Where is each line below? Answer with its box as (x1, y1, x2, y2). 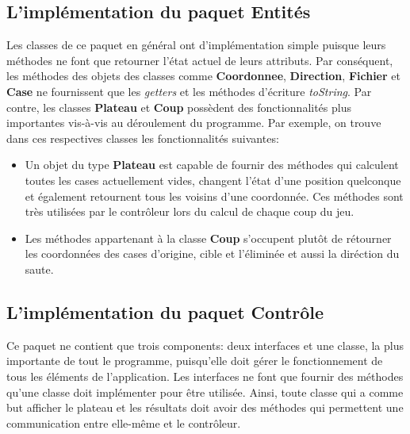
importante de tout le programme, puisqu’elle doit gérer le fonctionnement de (6, 352, 383, 369)
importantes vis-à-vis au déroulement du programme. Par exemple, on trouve (6, 114, 381, 131)
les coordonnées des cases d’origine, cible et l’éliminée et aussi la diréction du (25, 245, 400, 262)
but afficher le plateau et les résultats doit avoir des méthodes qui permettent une (6, 399, 404, 416)
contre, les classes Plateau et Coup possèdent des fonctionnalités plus (6, 98, 351, 115)
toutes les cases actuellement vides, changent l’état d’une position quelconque (25, 171, 401, 188)
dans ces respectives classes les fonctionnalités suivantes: (6, 129, 279, 146)
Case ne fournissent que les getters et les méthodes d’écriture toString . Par (6, 83, 372, 99)
